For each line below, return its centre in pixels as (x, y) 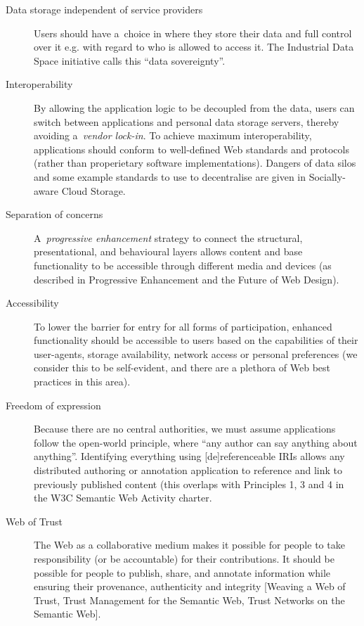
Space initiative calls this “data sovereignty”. (130, 60)
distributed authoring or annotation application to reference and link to (188, 470)
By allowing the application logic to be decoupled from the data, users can (194, 107)
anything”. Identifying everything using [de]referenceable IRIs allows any (189, 456)
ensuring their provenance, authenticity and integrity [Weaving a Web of (190, 586)
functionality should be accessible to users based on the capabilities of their (196, 340)
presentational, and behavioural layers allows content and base (168, 251)
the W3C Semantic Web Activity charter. (123, 498)
